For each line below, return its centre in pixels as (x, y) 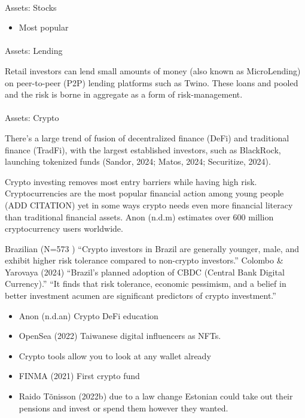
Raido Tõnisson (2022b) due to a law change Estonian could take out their (156, 396)
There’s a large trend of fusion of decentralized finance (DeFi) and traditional (147, 137)
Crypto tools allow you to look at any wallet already (115, 355)
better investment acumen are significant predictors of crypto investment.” (141, 296)
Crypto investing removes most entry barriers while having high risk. (131, 181)
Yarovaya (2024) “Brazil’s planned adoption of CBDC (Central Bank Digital (145, 272)
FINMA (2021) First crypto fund (79, 376)
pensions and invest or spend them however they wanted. (123, 408)
